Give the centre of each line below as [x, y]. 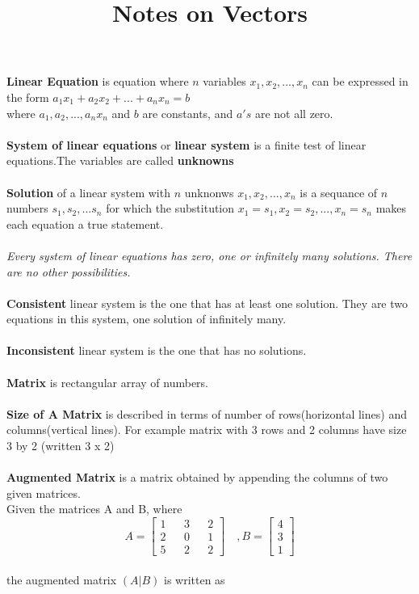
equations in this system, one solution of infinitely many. [147, 319]
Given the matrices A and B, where [94, 509]
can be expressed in [360, 81]
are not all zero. [294, 113]
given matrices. [44, 493]
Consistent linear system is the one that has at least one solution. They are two [207, 303]
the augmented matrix [62, 579]
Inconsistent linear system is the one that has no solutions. [157, 350]
